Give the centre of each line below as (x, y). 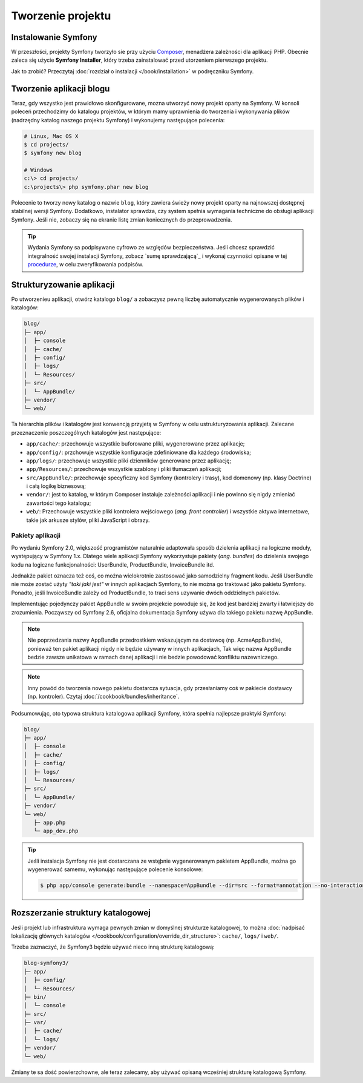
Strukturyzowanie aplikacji (63, 285)
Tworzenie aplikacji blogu (60, 89)
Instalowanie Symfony (54, 37)
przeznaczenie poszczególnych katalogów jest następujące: (86, 432)
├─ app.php (50, 822)
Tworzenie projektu (61, 16)
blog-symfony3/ (46, 963)
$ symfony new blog (53, 153)
